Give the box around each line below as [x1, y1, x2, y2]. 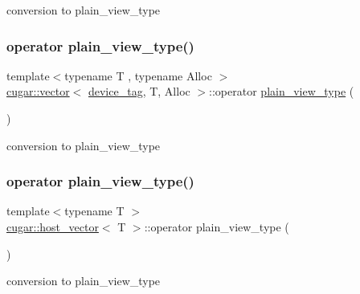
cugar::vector [6, 83, 70, 100]
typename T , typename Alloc [64, 67, 212, 84]
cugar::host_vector [6, 218, 99, 235]
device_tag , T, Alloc [88, 83, 190, 100]
